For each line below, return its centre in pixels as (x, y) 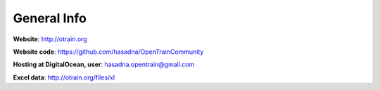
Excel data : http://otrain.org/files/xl (64, 77)
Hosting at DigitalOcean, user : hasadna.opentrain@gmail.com (104, 65)
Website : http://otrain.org (50, 39)
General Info (50, 18)
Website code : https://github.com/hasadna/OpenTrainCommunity (108, 52)
